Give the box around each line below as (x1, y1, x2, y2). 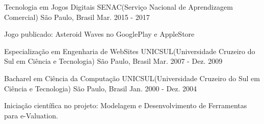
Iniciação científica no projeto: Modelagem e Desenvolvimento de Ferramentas (4, 100, 247, 111)
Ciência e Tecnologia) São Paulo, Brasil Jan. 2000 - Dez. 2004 (4, 83, 197, 93)
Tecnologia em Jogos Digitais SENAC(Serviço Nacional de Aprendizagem (4, 2, 233, 12)
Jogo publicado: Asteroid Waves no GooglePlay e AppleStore (4, 29, 195, 39)
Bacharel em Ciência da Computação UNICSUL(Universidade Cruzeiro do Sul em (4, 72, 260, 83)
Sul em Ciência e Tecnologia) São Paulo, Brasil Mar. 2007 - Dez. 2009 (4, 56, 223, 66)
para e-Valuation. (4, 110, 58, 120)
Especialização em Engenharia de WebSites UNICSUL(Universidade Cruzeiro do (4, 45, 255, 56)
